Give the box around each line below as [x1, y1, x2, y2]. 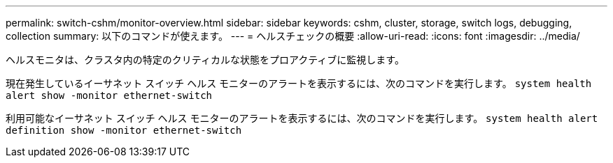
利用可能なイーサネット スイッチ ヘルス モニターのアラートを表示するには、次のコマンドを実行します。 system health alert [6, 112, 598, 124]
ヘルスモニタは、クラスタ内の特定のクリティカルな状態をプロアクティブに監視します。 [6, 54, 404, 65]
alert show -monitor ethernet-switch [6, 90, 213, 101]
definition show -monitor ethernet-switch [6, 125, 242, 136]
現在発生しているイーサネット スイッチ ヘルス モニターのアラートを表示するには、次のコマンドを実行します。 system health [6, 77, 592, 89]
